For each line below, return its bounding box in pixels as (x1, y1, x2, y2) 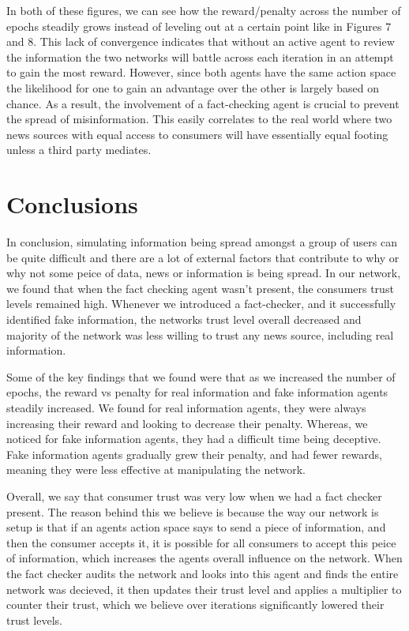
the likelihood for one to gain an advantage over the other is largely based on (6, 79, 380, 96)
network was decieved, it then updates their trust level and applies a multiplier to (6, 580, 402, 597)
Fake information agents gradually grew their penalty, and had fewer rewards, (6, 445, 382, 462)
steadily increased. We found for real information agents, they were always (6, 400, 366, 415)
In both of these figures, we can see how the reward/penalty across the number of (6, 2, 401, 18)
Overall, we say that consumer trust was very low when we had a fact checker (6, 487, 382, 504)
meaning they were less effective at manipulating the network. (6, 461, 306, 478)
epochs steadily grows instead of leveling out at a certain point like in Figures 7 (6, 17, 392, 34)
